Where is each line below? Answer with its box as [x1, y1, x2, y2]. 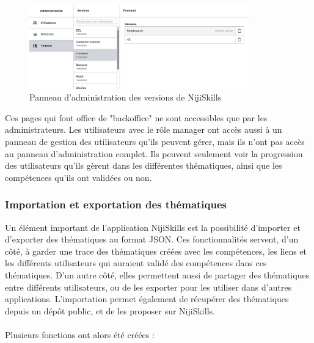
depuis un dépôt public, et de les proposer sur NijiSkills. [5, 304, 215, 317]
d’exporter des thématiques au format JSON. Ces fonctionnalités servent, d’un [5, 233, 299, 246]
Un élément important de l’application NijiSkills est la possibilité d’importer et [5, 221, 301, 233]
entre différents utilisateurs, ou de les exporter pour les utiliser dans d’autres [5, 280, 292, 293]
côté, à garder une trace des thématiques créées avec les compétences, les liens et [5, 244, 307, 257]
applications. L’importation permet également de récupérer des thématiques [5, 292, 289, 305]
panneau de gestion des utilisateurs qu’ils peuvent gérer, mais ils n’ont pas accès [5, 135, 305, 147]
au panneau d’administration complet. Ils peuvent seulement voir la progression [5, 147, 303, 160]
